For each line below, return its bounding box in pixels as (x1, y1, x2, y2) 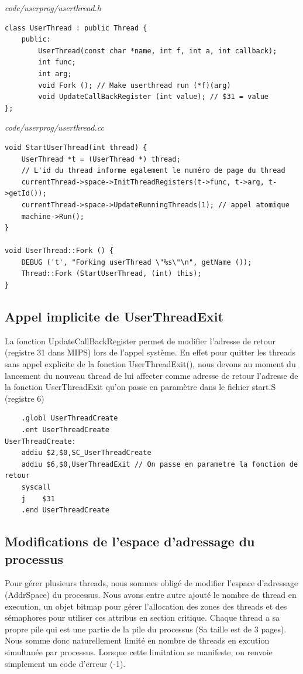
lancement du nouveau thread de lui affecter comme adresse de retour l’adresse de (5, 369, 298, 381)
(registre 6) (5, 392, 44, 404)
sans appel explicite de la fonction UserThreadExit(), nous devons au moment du (5, 358, 296, 370)
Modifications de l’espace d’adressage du (5, 532, 255, 550)
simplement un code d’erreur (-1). (5, 657, 126, 669)
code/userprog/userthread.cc (5, 121, 104, 134)
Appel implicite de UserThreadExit (5, 307, 223, 326)
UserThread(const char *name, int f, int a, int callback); (38, 46, 277, 55)
